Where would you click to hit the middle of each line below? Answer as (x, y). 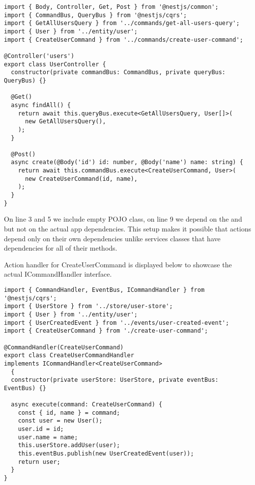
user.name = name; (48, 437)
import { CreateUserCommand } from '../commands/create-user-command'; (124, 40)
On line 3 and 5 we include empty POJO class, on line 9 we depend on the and (123, 219)
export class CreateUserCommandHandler (69, 356)
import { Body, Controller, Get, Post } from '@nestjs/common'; (111, 7)
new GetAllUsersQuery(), (65, 122)
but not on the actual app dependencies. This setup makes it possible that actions (127, 228)
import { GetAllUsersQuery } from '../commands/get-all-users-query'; (122, 23)
